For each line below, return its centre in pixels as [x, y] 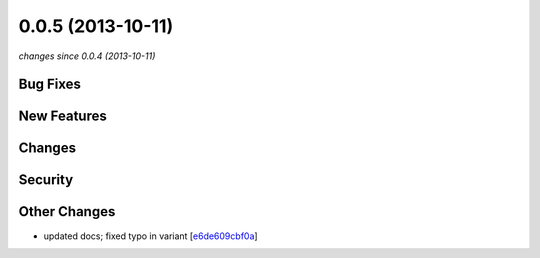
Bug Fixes [50, 84]
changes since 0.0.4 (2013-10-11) [87, 56]
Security [46, 180]
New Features [62, 116]
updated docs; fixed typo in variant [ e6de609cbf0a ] [151, 236]
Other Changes [67, 211]
